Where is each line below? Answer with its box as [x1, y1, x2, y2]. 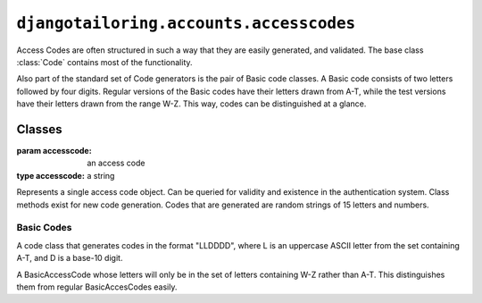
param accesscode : [16, 146, 93, 156]
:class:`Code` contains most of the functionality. [16, 56, 193, 67]
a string [87, 170, 115, 181]
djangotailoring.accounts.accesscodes [16, 13, 356, 33]
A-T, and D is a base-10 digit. [16, 253, 123, 264]
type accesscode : [16, 170, 85, 181]
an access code [87, 157, 145, 169]
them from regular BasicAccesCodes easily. [16, 282, 178, 292]
